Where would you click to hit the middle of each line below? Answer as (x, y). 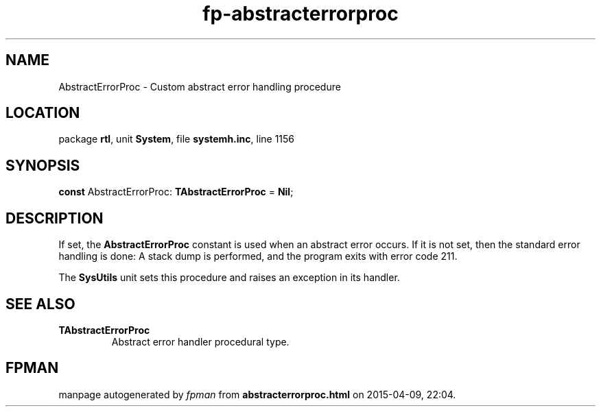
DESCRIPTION (55, 218)
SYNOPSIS (43, 165)
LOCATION (43, 113)
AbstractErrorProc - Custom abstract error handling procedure (200, 86)
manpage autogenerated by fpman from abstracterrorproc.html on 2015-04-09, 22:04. (257, 394)
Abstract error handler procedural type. (200, 341)
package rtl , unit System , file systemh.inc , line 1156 (177, 139)
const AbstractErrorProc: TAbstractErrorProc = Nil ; (176, 192)
